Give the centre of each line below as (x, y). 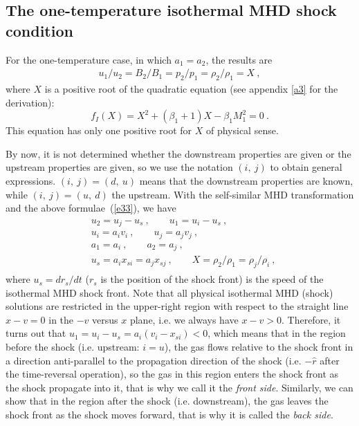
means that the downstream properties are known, (246, 180)
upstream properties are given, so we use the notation (119, 167)
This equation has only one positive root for (99, 130)
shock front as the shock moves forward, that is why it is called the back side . (169, 415)
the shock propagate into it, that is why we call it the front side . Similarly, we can (179, 387)
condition (39, 30)
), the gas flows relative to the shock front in (259, 347)
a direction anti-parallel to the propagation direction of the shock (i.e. (154, 360)
